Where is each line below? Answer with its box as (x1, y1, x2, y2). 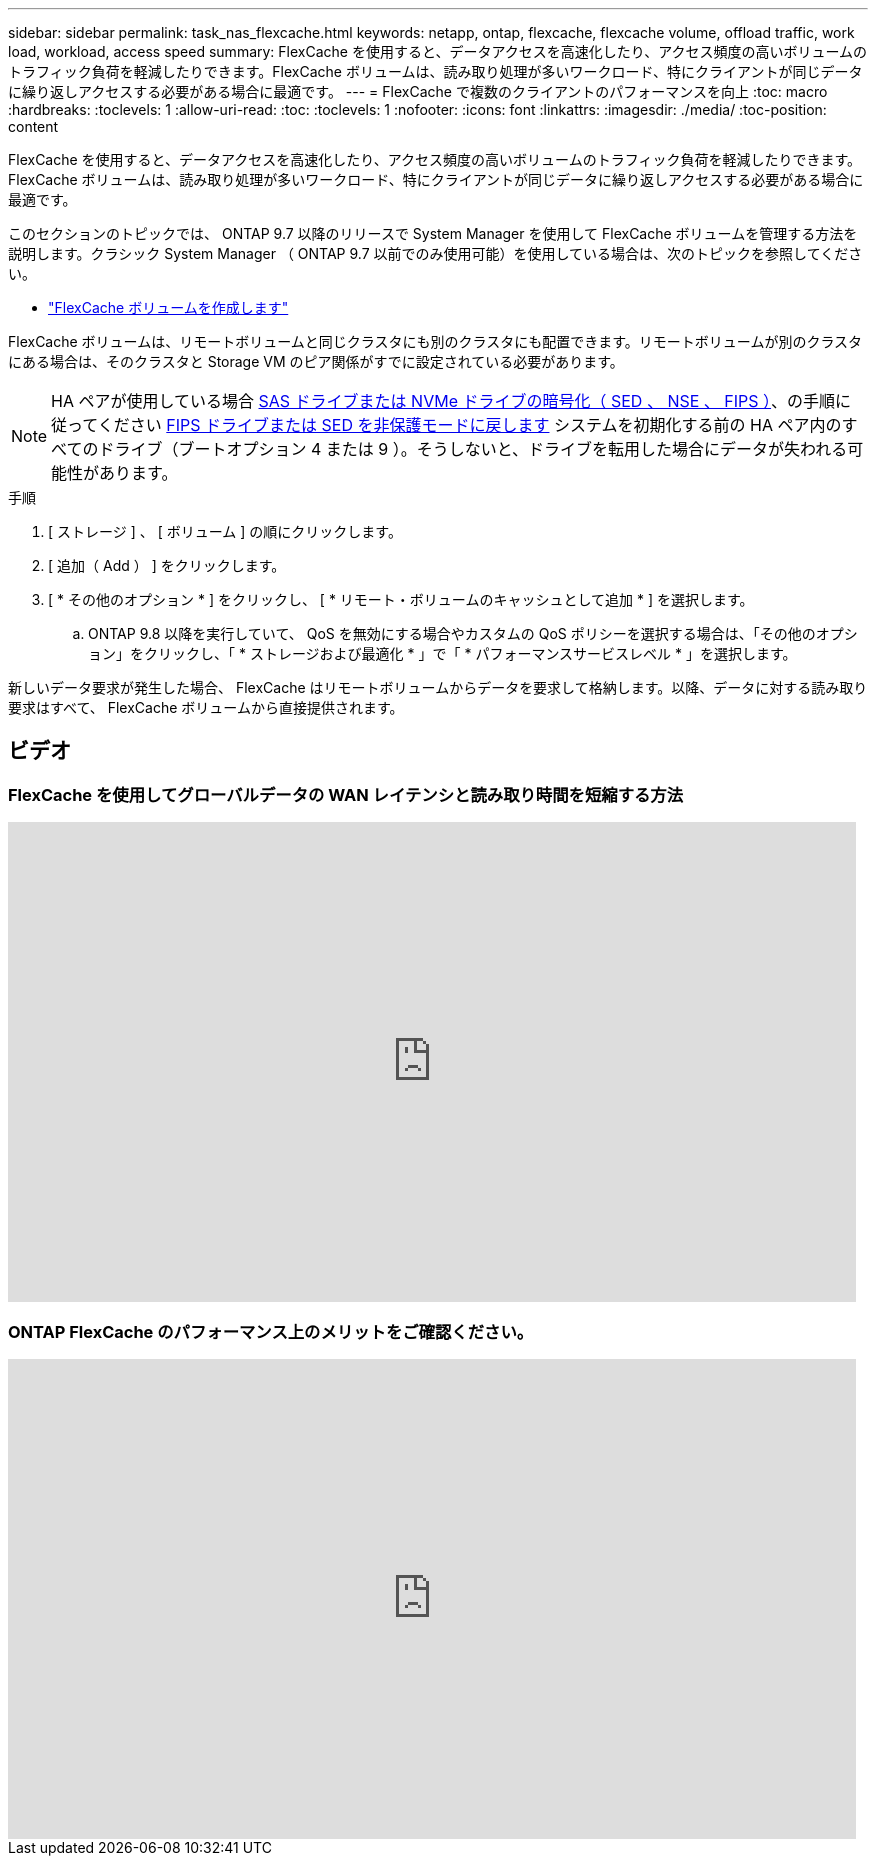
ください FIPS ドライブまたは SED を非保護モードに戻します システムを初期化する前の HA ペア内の (97, 415, 842, 435)
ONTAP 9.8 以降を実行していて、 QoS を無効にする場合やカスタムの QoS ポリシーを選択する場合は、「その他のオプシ (88, 625, 858, 642)
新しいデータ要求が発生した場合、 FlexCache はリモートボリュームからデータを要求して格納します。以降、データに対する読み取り (8, 679, 868, 696)
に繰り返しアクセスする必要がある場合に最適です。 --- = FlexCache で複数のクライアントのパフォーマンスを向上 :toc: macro (8, 83, 828, 100)
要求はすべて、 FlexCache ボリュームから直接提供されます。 (8, 699, 404, 716)
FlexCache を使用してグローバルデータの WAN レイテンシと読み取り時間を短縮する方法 (8, 784, 684, 805)
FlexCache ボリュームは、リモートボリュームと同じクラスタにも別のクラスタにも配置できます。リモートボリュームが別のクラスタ (8, 333, 863, 350)
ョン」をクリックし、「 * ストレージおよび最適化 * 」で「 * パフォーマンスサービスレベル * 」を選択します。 (88, 645, 797, 662)
